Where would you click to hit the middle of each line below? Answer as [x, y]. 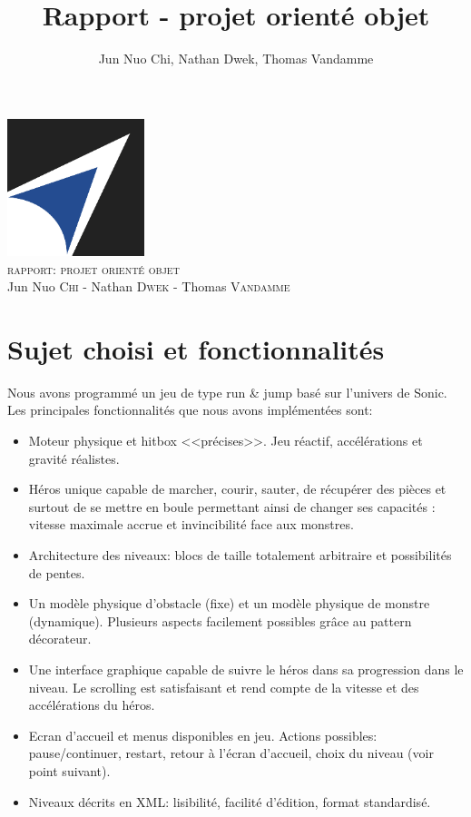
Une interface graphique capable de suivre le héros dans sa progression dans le [246, 669]
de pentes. [57, 572]
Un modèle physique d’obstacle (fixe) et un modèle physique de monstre [229, 603]
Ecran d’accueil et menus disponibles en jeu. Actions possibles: [203, 735]
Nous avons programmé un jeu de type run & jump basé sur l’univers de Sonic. [227, 392]
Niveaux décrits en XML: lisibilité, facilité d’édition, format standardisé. [230, 801]
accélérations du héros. [92, 705]
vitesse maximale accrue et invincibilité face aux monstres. [191, 524]
